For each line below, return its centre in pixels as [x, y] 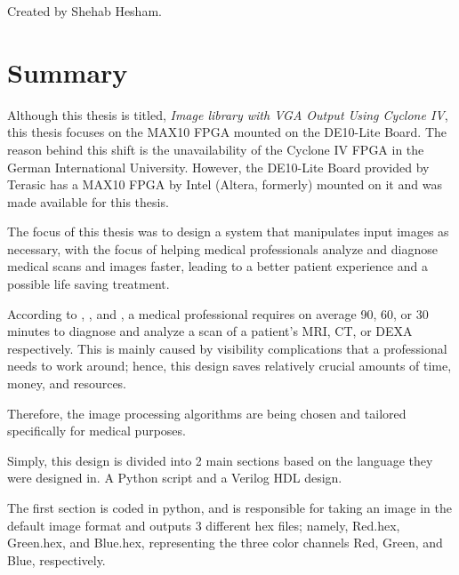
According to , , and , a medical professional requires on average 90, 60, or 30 [218, 313]
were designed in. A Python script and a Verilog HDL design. [175, 478]
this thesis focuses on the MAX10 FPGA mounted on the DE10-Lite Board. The [227, 132]
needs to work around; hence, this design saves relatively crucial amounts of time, [229, 366]
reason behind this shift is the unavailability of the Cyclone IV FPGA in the [216, 149]
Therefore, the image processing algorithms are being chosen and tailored [207, 413]
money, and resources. [67, 383]
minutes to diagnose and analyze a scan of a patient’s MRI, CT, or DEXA [210, 331]
